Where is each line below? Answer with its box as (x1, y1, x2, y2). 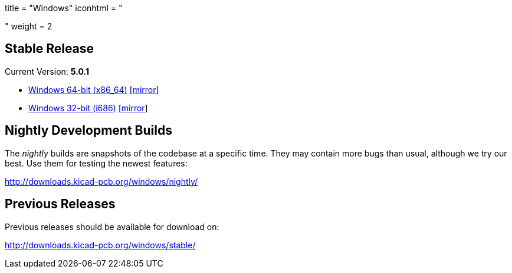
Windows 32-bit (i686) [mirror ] (28, 102, 148, 113)
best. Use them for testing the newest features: (5, 158, 188, 168)
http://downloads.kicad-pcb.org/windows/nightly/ (5, 176, 198, 187)
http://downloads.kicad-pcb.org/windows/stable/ (5, 239, 196, 250)
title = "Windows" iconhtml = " (5, 3, 123, 13)
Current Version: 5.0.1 (5, 66, 89, 76)
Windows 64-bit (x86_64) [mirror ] (28, 84, 159, 95)
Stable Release (5, 41, 94, 56)
